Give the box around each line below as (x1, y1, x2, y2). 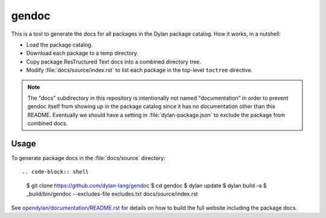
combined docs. (27, 120, 68, 127)
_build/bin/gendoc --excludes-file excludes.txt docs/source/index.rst (26, 190, 199, 197)
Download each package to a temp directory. (26, 50, 139, 57)
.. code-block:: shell (22, 168, 89, 175)
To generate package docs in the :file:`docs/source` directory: (11, 154, 165, 161)
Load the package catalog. (26, 41, 93, 48)
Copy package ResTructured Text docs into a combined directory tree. (26, 58, 202, 65)
